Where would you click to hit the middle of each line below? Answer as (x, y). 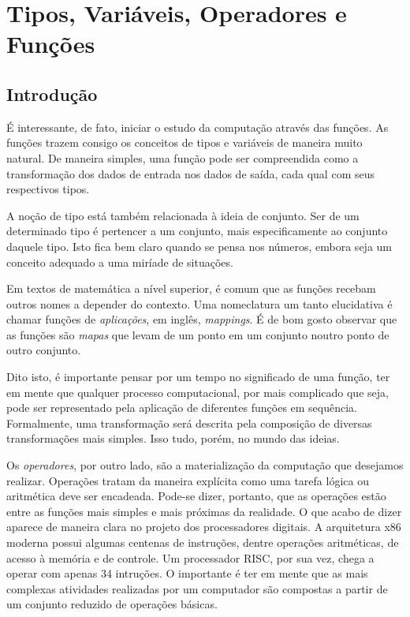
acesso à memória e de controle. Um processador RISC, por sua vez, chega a (190, 557)
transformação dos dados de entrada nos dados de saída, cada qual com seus (190, 173)
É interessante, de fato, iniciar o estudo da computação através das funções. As (198, 127)
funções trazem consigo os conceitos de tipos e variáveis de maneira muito (184, 142)
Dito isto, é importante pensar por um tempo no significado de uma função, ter (198, 377)
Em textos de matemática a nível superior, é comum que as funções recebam (191, 288)
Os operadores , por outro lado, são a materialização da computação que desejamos (205, 465)
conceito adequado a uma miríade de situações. (120, 262)
